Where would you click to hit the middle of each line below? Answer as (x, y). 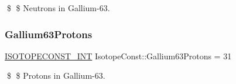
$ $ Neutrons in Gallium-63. (58, 8)
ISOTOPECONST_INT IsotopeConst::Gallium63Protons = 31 (118, 56)
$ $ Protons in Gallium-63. (56, 75)
